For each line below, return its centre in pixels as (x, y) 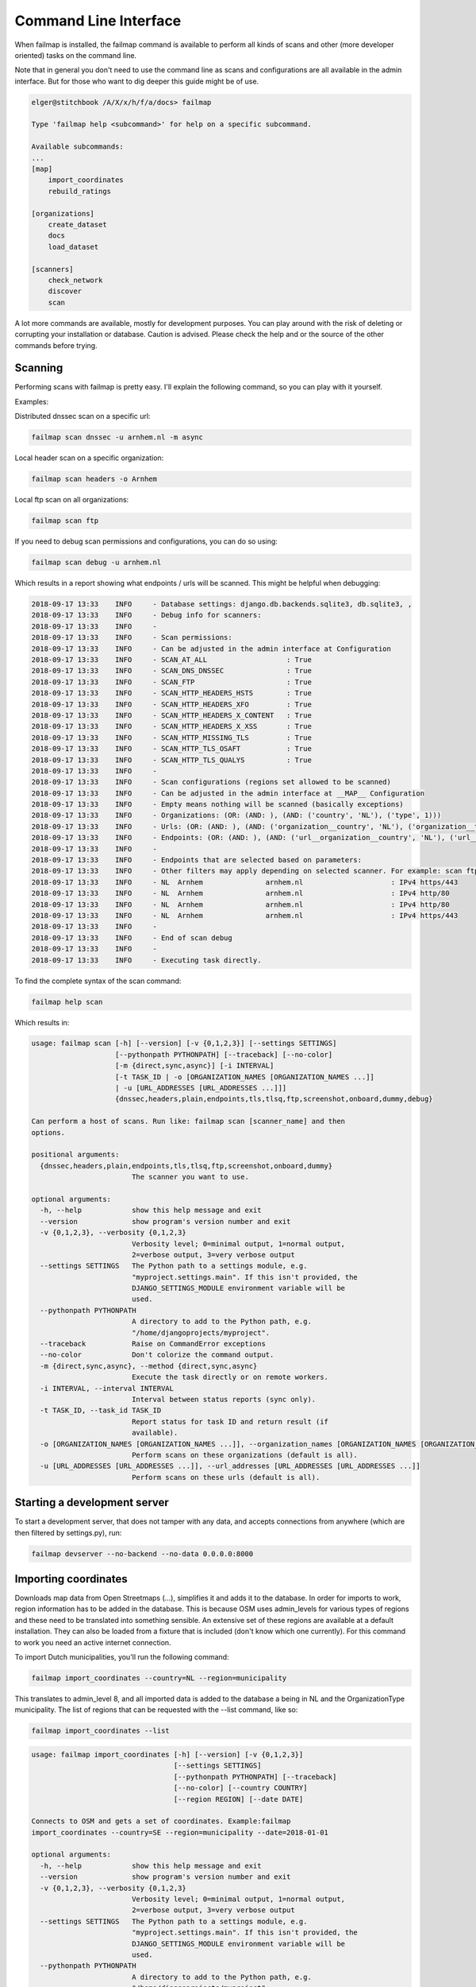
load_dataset (73, 247)
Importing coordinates (71, 1579)
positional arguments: (75, 1155)
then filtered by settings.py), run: (68, 1532)
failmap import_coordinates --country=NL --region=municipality (159, 1678)
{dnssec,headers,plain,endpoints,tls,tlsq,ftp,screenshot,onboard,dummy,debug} (274, 1099)
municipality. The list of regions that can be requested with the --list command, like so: (156, 1710)
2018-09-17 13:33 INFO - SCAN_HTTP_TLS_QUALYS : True (172, 760)
